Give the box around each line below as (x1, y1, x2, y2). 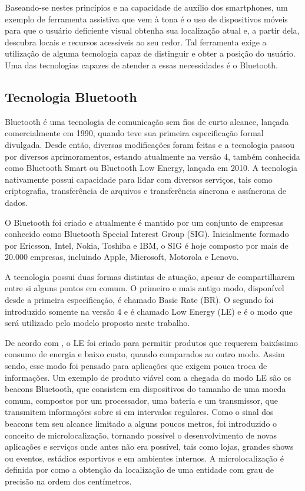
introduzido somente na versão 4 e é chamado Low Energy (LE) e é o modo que (5, 305, 293, 317)
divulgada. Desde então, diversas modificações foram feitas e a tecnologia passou (5, 138, 294, 150)
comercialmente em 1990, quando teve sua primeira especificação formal (5, 127, 264, 139)
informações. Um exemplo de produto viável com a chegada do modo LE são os (5, 371, 291, 383)
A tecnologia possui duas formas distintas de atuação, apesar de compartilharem (5, 270, 295, 282)
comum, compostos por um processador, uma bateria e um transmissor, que (5, 394, 278, 406)
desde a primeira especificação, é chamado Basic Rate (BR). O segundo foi (5, 294, 274, 306)
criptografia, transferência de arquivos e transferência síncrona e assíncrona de (5, 184, 286, 197)
